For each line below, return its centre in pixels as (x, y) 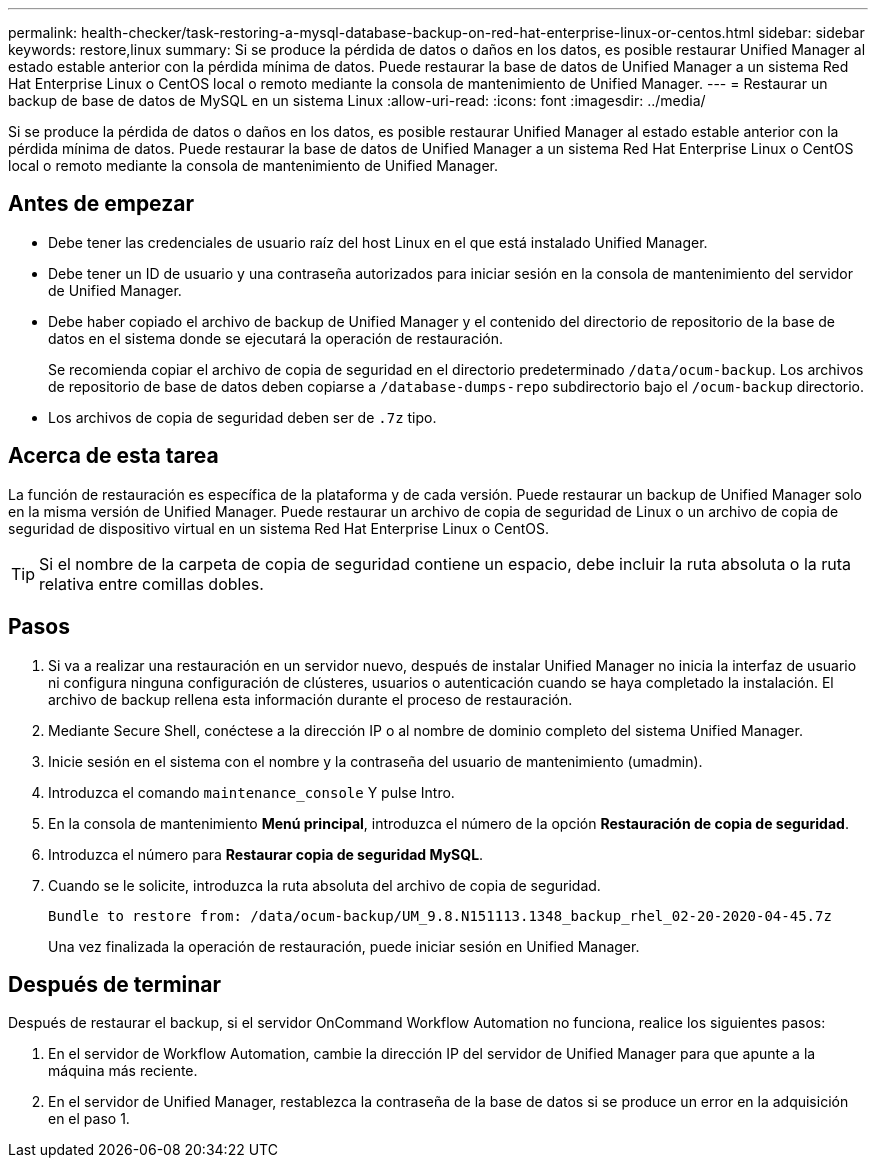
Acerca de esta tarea (113, 456)
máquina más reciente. (123, 1071)
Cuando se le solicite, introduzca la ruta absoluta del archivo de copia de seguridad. (324, 885)
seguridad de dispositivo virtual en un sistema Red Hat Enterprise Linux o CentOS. (278, 528)
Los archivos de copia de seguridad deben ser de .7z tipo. (242, 417)
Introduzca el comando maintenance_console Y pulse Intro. (251, 792)
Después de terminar (115, 984)
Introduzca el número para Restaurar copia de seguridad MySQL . (266, 854)
